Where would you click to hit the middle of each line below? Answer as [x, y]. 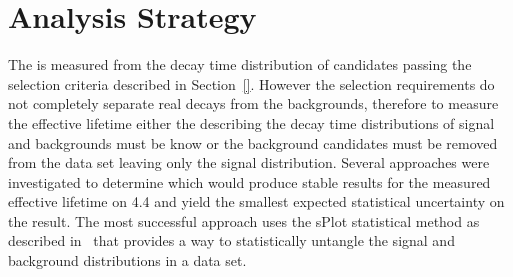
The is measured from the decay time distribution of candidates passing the [240, 64]
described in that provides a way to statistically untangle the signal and [231, 240]
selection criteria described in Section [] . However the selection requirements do [251, 83]
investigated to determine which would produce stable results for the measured [249, 181]
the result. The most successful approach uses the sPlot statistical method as [244, 220]
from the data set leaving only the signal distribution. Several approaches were [249, 162]
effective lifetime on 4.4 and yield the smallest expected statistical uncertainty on [256, 201]
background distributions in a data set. [127, 260]
